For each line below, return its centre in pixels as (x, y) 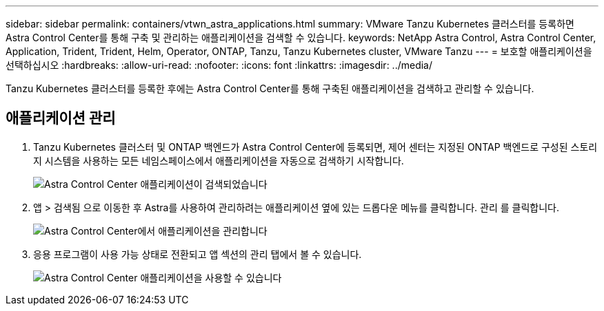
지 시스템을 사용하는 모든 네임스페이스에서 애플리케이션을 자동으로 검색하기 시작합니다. (219, 160)
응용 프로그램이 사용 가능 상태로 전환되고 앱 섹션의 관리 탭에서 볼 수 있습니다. (198, 254)
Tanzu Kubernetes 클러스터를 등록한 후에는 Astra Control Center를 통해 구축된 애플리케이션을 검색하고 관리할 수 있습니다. (270, 88)
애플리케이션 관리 (61, 118)
